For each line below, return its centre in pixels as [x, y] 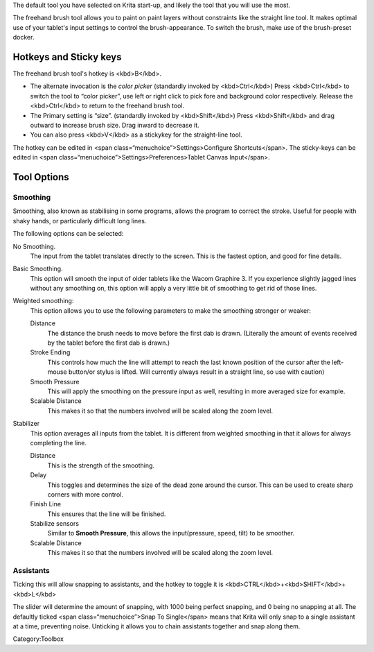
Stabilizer [26, 424]
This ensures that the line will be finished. [107, 514]
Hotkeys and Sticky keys [67, 57]
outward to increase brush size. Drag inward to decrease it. [115, 126]
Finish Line [46, 504]
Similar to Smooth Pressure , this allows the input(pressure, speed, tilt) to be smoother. [171, 533]
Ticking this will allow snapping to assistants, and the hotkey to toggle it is [118, 584]
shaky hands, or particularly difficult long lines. [80, 221]
